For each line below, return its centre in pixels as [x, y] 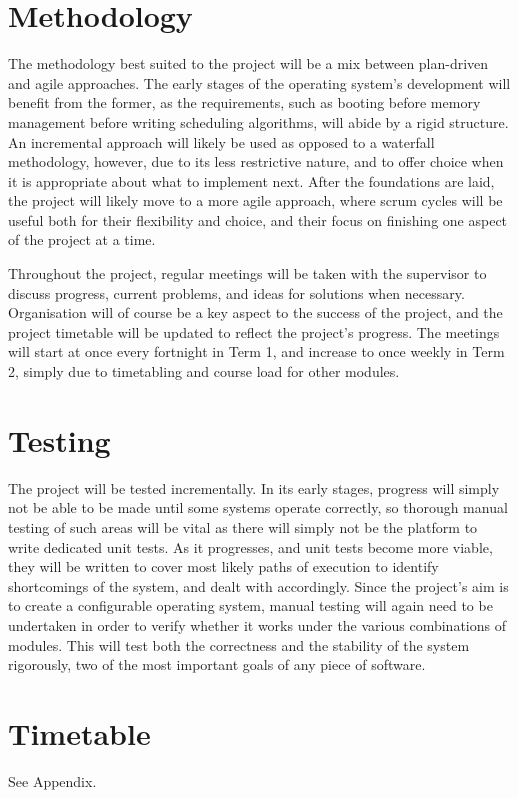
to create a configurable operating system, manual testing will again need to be [250, 605]
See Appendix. [52, 780]
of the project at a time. [82, 239]
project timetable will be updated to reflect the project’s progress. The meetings [254, 331]
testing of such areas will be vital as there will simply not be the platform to [243, 526]
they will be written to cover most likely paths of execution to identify [223, 566]
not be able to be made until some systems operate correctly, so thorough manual [258, 507]
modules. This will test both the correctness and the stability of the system [239, 644]
